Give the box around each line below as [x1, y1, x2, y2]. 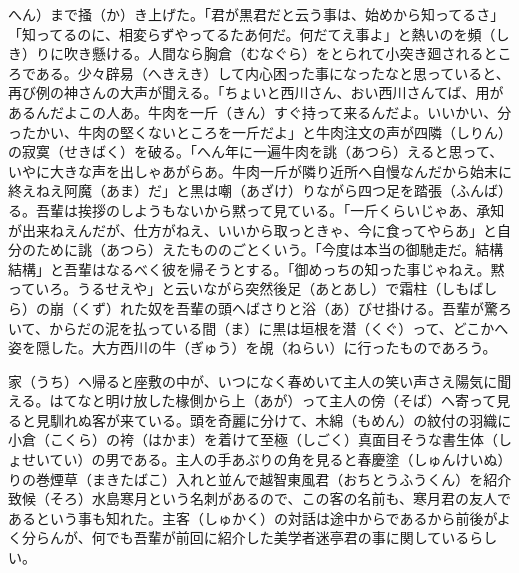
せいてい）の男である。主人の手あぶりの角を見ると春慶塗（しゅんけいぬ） [21, 449, 512, 470]
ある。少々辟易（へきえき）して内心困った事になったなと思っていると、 [35, 62, 510, 83]
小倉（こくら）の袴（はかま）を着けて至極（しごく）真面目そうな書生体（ [8, 429, 498, 450]
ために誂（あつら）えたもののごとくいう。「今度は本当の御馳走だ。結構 [35, 239, 504, 260]
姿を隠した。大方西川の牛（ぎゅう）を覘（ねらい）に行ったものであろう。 [8, 337, 497, 358]
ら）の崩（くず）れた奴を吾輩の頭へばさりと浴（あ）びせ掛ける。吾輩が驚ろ [8, 297, 512, 318]
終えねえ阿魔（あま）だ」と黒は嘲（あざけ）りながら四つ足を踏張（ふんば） [8, 180, 512, 201]
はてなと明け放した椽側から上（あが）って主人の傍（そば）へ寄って [49, 390, 497, 411]
